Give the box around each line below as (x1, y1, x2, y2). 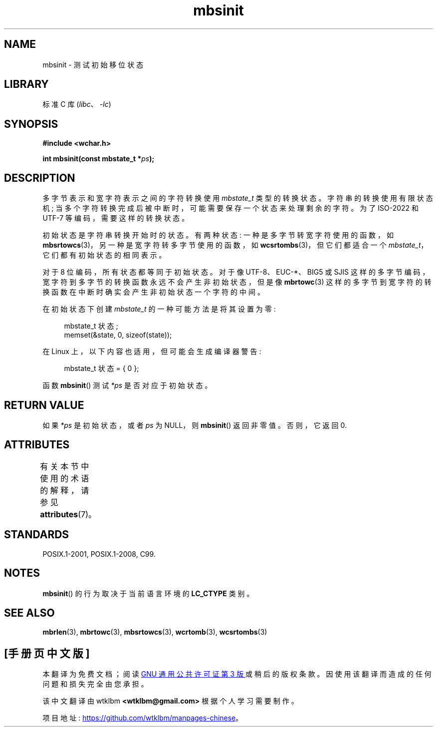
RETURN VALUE (4, 398, 84, 411)
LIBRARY (4, 78, 49, 91)
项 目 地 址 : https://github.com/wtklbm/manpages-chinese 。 (42, 714, 243, 723)
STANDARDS (4, 528, 69, 541)
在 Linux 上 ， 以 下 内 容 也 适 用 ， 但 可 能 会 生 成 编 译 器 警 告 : (42, 347, 261, 356)
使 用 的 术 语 (40, 473, 89, 483)
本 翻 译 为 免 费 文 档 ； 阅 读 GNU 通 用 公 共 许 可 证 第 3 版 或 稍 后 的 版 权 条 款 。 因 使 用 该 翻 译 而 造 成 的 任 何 (42, 670, 432, 679)
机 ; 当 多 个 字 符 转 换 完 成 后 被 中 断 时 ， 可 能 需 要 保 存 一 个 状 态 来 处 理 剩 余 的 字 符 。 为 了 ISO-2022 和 (42, 204, 419, 213)
